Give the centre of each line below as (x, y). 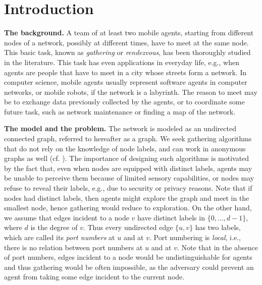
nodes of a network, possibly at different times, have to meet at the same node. (126, 42)
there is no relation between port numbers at (73, 247)
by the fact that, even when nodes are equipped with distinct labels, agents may (128, 168)
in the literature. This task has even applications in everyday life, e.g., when (122, 62)
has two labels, (218, 227)
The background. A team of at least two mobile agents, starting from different (129, 33)
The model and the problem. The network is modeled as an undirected (120, 128)
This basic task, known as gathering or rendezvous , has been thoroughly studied (127, 52)
